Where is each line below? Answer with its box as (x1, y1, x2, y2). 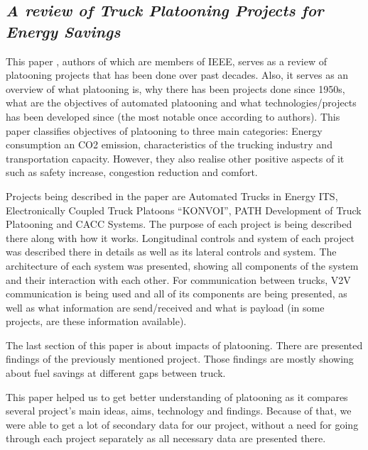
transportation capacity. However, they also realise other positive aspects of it (6, 150, 345, 165)
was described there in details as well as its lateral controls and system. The (6, 244, 337, 259)
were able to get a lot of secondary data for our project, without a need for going (6, 417, 359, 432)
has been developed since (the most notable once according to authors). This (6, 109, 340, 124)
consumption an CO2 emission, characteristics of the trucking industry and (6, 137, 332, 152)
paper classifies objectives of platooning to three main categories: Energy (6, 123, 323, 138)
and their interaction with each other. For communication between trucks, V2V (6, 272, 351, 287)
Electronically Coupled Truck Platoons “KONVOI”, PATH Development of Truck (6, 202, 362, 217)
